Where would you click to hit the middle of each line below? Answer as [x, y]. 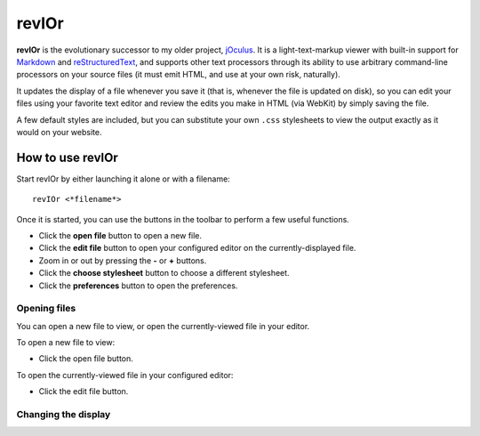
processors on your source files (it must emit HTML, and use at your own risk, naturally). [179, 75]
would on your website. [59, 132]
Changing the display [64, 414]
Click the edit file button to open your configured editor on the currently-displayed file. [197, 248]
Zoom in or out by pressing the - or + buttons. [123, 260]
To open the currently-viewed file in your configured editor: [125, 375]
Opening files [46, 309]
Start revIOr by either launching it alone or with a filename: [123, 179]
